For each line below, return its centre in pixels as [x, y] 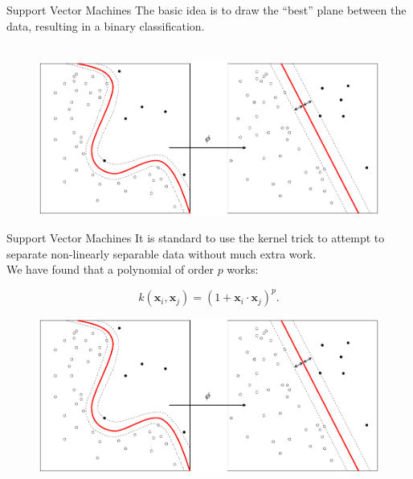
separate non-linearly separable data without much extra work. [162, 253]
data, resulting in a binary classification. [106, 25]
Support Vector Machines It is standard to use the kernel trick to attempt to [196, 238]
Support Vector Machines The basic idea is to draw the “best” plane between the [206, 10]
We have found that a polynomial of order [110, 269]
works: [243, 269]
